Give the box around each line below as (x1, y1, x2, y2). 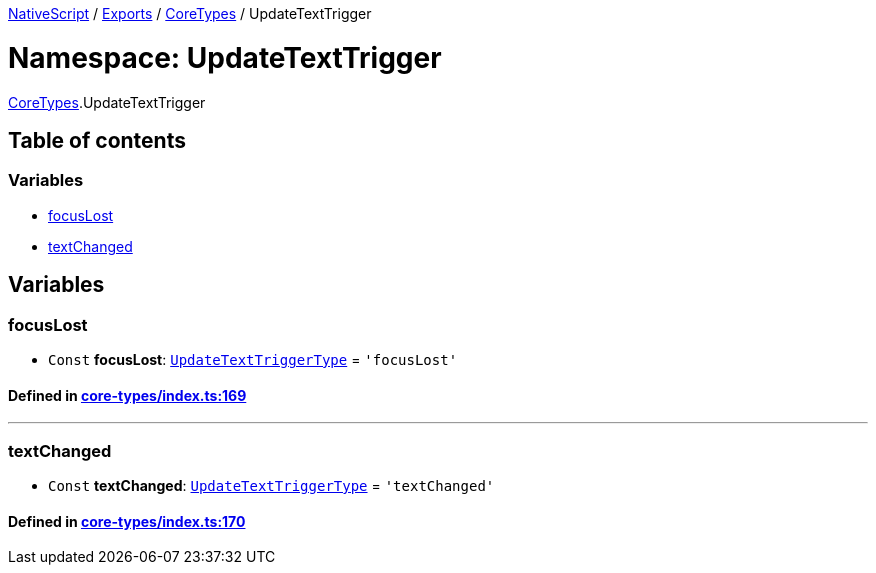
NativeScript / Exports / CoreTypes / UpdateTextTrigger (8, 5, 372, 22)
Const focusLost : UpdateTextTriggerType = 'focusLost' (48, 350, 458, 368)
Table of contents (8, 127, 186, 153)
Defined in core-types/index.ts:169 (8, 386, 247, 404)
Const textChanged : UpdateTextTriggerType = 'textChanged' (48, 476, 495, 494)
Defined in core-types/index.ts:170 (8, 512, 246, 530)
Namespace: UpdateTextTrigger (8, 40, 442, 75)
